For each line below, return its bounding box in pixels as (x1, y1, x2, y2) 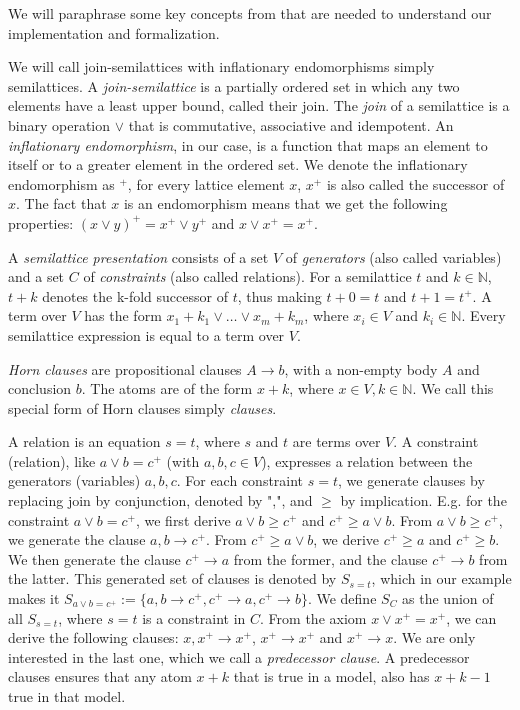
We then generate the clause (8, 548, 181, 569)
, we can (446, 607, 497, 628)
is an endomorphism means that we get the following (123, 193, 448, 214)
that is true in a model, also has (233, 666, 430, 687)
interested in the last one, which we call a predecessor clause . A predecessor (8, 646, 470, 667)
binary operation (8, 114, 111, 135)
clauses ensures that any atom (8, 666, 192, 687)
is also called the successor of (326, 173, 505, 194)
